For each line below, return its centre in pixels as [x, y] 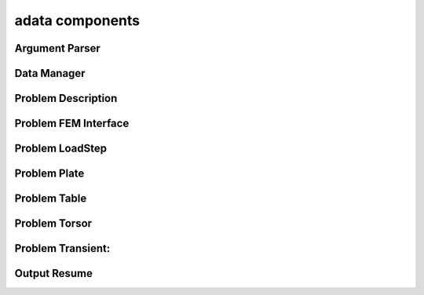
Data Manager [50, 73]
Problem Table [51, 199]
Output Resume [54, 273]
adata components [77, 20]
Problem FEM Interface [72, 124]
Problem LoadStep [61, 149]
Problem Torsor [53, 224]
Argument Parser [58, 48]
